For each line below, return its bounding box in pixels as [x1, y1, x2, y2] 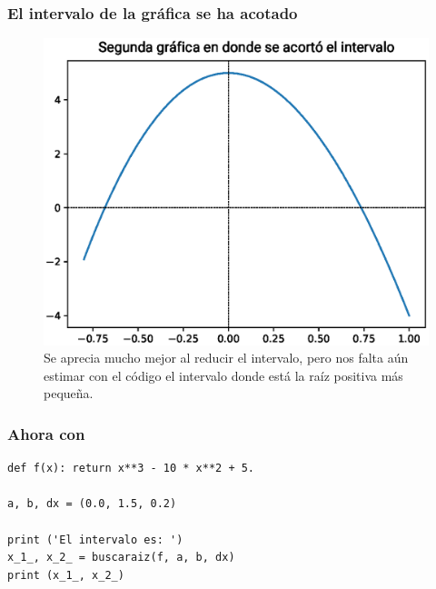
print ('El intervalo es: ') [7, 533, 183, 546]
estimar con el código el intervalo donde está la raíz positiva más [44, 365, 403, 384]
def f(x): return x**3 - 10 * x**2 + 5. [7, 462, 255, 475]
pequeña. [44, 384, 94, 403]
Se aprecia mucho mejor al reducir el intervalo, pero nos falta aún [44, 348, 409, 367]
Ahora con [7, 422, 85, 444]
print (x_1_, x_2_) [7, 568, 124, 582]
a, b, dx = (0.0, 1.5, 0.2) [7, 497, 177, 511]
